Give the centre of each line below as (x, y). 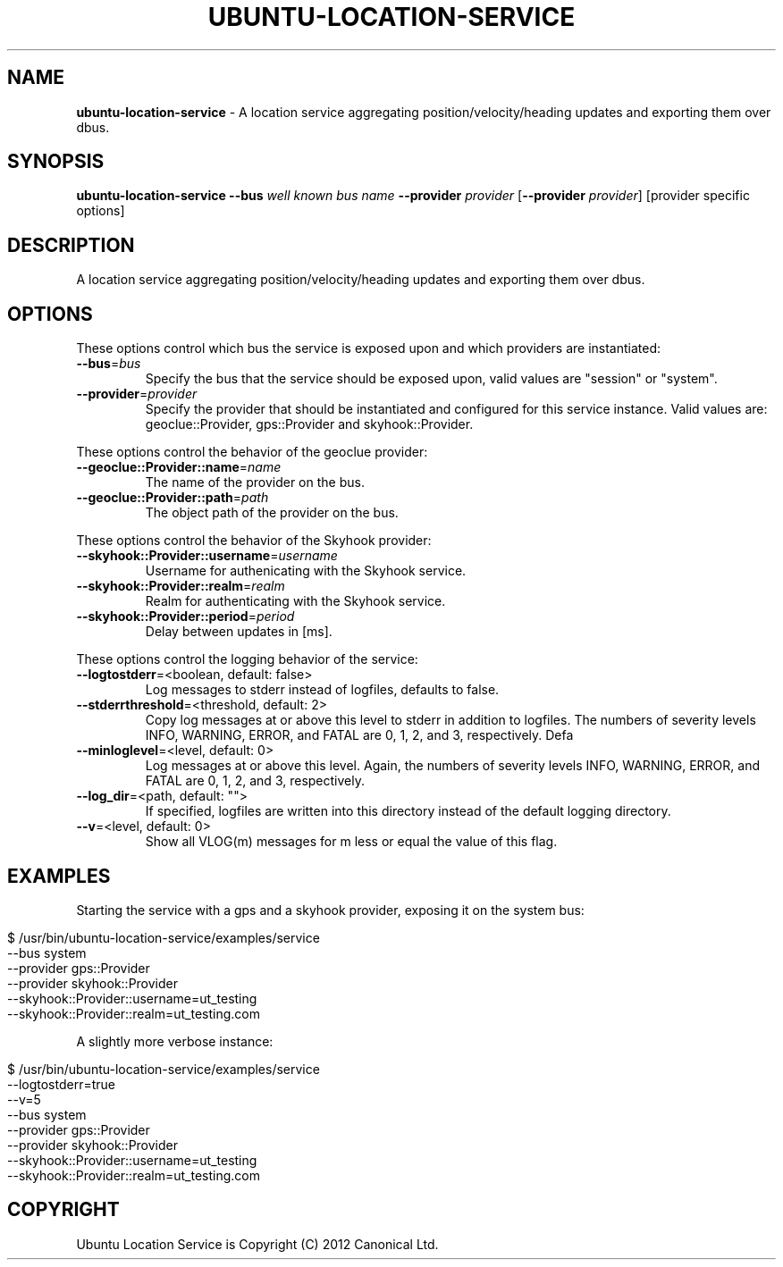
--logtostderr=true (61, 1084)
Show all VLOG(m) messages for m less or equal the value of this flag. (351, 842)
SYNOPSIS (56, 162)
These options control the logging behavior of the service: (247, 659)
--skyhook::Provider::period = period (185, 617)
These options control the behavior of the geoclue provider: (252, 452)
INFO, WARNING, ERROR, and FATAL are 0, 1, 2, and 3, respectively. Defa (359, 735)
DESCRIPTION (71, 245)
